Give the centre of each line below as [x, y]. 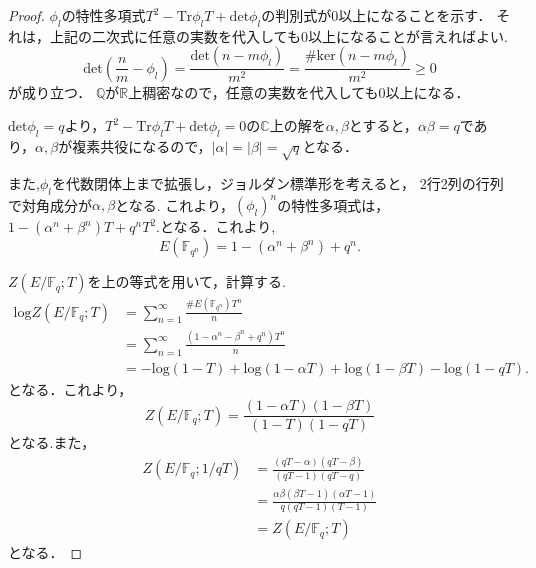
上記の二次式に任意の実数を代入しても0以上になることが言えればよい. [278, 35]
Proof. [26, 15]
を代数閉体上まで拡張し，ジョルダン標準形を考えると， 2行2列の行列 [277, 182]
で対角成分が [50, 204]
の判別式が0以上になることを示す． [376, 15]
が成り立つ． [50, 91]
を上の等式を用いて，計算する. [187, 281]
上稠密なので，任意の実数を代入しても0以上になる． [299, 91]
